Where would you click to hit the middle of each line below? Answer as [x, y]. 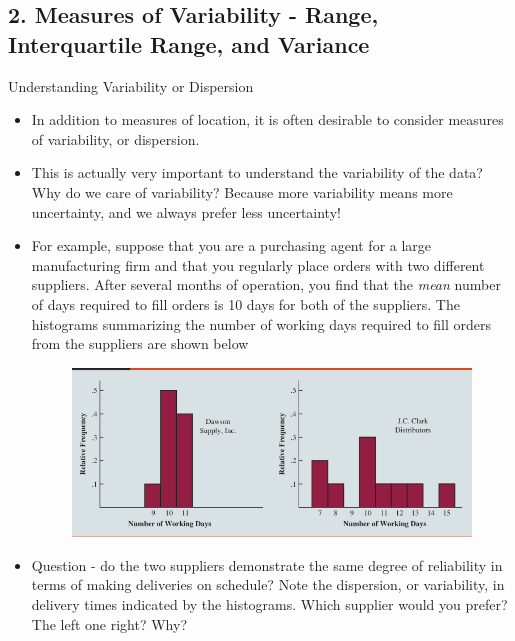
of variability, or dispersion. [115, 138]
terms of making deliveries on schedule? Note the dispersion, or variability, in [268, 584]
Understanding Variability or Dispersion [131, 85]
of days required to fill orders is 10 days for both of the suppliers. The [245, 303]
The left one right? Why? [109, 623]
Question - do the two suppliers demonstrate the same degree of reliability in [267, 564]
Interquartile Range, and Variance [189, 43]
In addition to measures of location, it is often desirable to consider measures [267, 119]
